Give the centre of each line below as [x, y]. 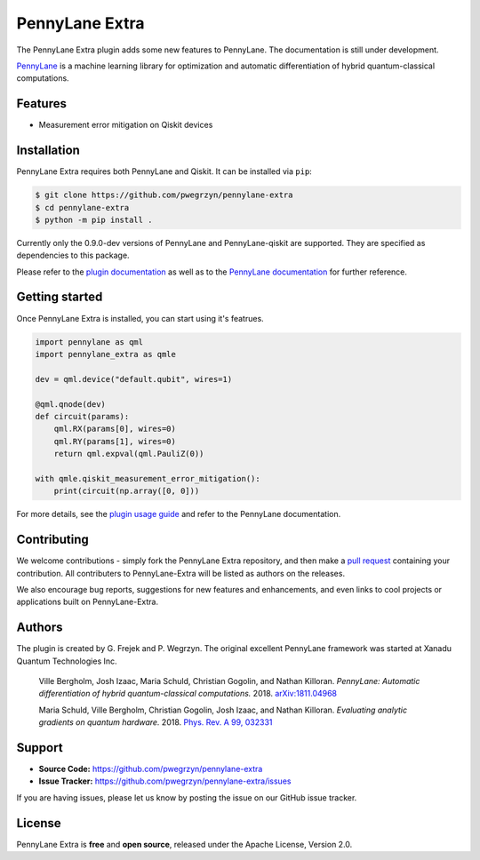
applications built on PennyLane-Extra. [88, 602]
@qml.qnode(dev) [71, 404]
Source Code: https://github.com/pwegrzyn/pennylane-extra [151, 769]
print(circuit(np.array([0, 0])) [127, 491]
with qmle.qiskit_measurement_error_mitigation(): [148, 478]
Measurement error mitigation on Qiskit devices [126, 125]
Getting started [60, 297]
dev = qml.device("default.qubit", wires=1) [134, 379]
